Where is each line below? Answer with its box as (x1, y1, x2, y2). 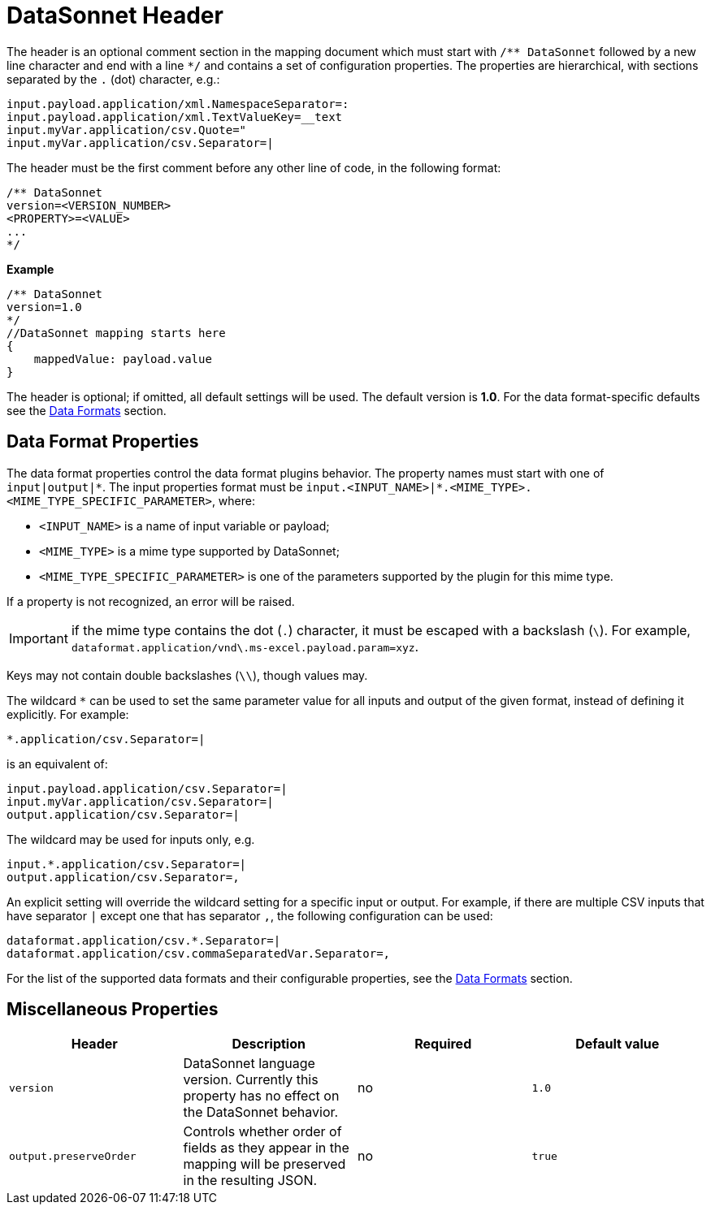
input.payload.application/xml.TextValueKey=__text (7, 110, 343, 123)
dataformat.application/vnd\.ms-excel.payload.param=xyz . (71, 638, 419, 655)
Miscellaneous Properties (7, 999, 219, 1020)
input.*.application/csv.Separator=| (7, 857, 247, 871)
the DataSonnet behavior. (183, 1104, 339, 1121)
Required (414, 1036, 472, 1053)
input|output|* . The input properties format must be (7, 479, 303, 494)
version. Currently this (183, 1071, 319, 1088)
